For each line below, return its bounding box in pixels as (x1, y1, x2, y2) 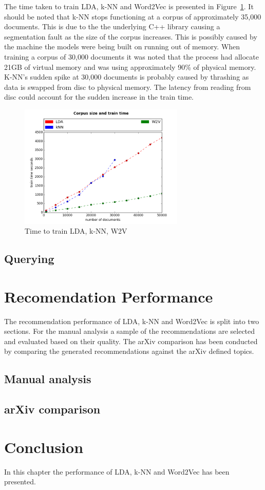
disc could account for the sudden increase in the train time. (4, 91, 194, 102)
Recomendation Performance (4, 286, 213, 307)
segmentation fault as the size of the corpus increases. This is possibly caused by (4, 31, 257, 42)
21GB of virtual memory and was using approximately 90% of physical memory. (4, 61, 256, 72)
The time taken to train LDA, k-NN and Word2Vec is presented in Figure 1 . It (4, 1, 254, 11)
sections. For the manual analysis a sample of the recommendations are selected (4, 326, 255, 336)
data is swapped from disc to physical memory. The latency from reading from (4, 81, 251, 92)
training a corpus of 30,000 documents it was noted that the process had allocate (4, 51, 259, 62)
